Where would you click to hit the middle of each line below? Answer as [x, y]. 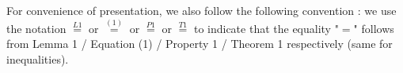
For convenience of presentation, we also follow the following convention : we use [201, 10]
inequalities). [38, 59]
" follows [374, 28]
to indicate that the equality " [266, 28]
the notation [36, 28]
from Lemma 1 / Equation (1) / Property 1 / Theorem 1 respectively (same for [200, 44]
